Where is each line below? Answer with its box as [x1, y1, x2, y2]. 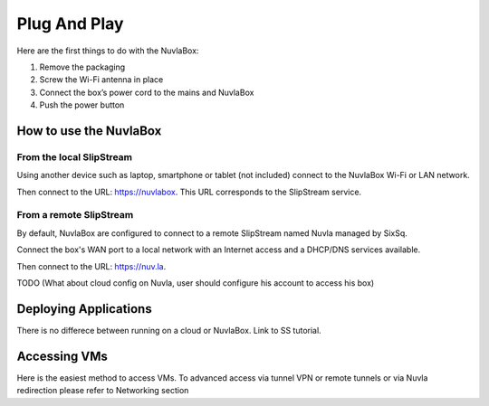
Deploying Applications [16, 301, 153, 316]
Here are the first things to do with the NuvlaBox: [16, 45, 199, 56]
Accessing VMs [16, 348, 108, 364]
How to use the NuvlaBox [16, 123, 162, 138]
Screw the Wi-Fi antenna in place [39, 74, 164, 85]
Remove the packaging [39, 61, 126, 72]
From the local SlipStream [16, 150, 133, 163]
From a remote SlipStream [16, 209, 134, 222]
